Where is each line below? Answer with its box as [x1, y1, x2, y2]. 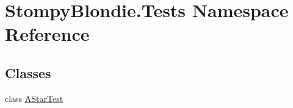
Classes [5, 63, 51, 82]
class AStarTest [5, 92, 63, 104]
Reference [5, 21, 90, 46]
